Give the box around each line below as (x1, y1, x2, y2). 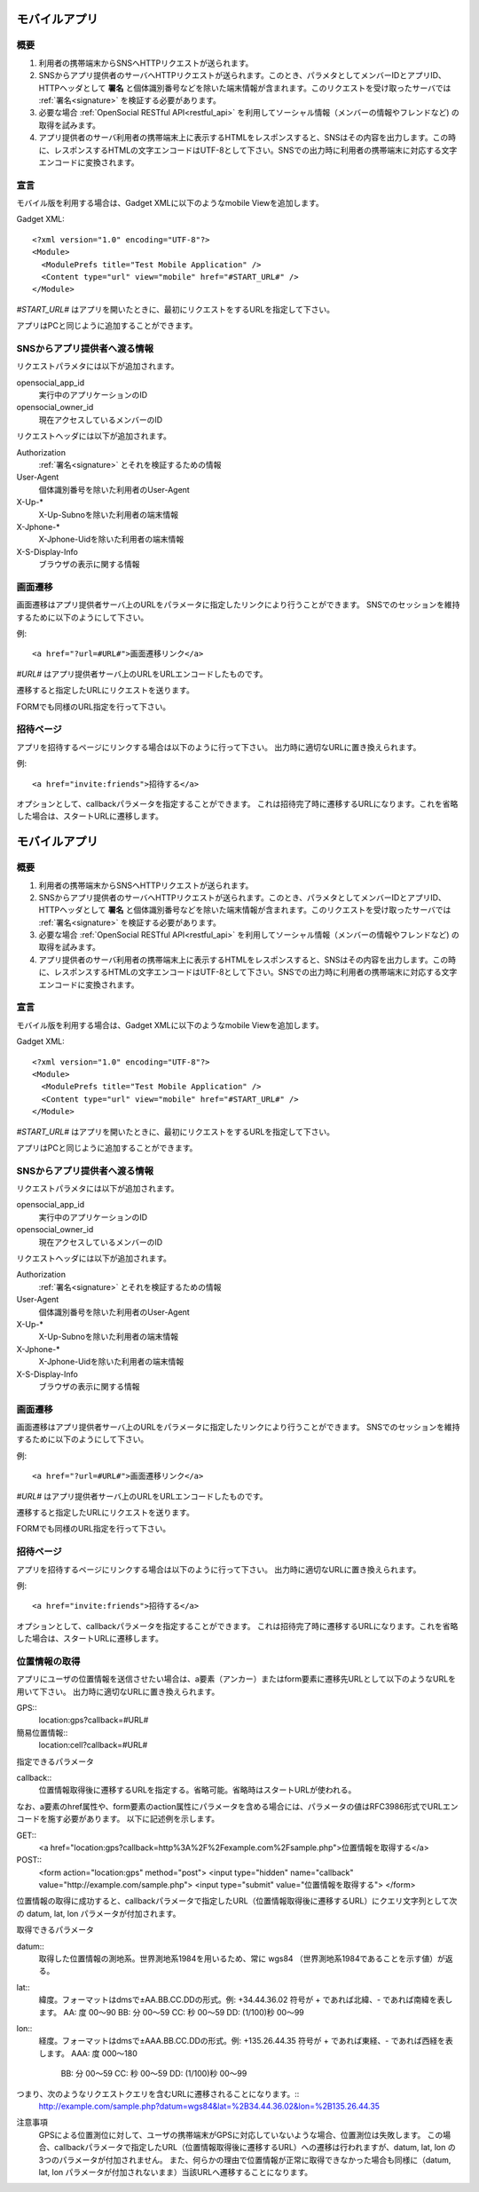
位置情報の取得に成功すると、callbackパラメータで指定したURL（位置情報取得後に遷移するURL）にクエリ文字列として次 (16, 1895, 458, 1906)
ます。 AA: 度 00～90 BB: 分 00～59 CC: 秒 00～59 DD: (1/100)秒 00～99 (38, 2006, 305, 2017)
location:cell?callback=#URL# (38, 1740, 148, 1751)
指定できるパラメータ (16, 1756, 95, 1767)
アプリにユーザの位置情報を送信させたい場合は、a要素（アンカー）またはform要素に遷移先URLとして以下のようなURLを (16, 1674, 457, 1684)
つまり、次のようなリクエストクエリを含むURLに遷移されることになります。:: (16, 2088, 300, 2099)
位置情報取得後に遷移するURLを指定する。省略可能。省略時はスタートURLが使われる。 (38, 1784, 357, 1795)
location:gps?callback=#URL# (38, 1714, 149, 1726)
